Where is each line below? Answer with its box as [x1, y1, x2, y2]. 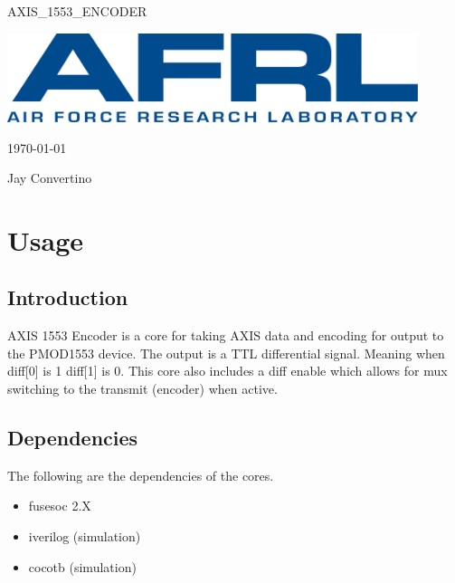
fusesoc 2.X [28, 496, 91, 515]
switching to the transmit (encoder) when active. [7, 379, 278, 398]
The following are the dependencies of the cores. [7, 465, 274, 484]
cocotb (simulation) [28, 557, 137, 576]
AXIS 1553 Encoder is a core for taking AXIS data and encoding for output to [7, 326, 444, 345]
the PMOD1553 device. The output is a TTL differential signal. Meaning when [7, 343, 445, 362]
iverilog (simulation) [28, 527, 141, 546]
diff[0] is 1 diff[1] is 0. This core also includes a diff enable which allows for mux [7, 361, 448, 380]
